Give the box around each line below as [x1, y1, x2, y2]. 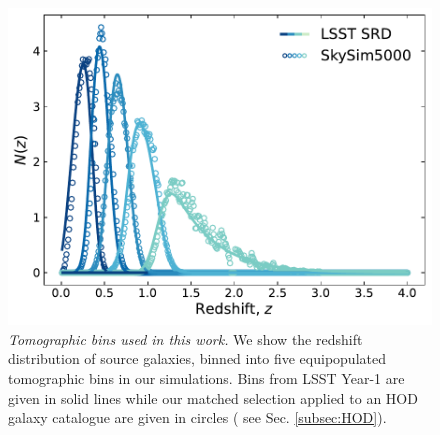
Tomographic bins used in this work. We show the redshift [8, 328, 363, 349]
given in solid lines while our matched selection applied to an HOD [8, 387, 418, 408]
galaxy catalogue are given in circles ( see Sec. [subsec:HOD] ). [8, 407, 387, 428]
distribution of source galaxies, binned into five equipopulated [8, 348, 386, 369]
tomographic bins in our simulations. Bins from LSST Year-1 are [8, 368, 405, 389]
